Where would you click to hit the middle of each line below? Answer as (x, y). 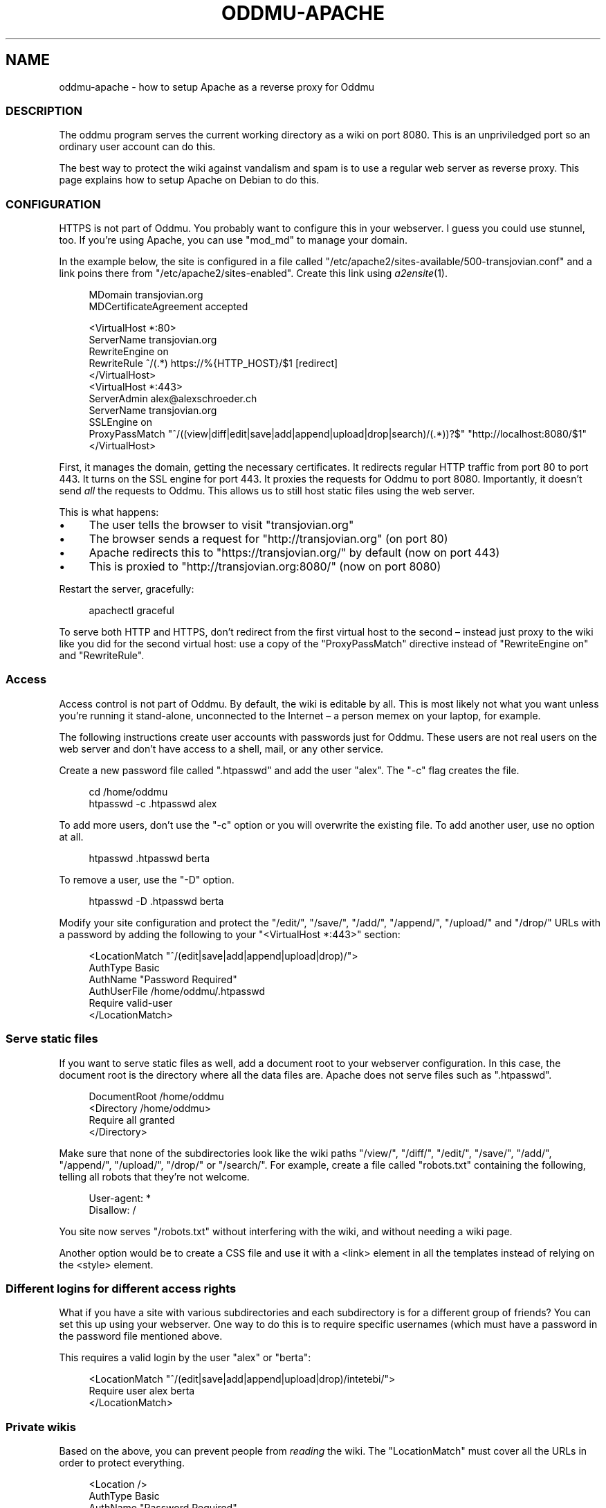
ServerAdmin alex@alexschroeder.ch (173, 399)
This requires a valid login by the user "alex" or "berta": (185, 1358)
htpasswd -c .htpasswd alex (153, 803)
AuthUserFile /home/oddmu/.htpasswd (177, 991)
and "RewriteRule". (102, 656)
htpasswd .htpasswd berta (149, 858)
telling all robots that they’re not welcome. (154, 1176)
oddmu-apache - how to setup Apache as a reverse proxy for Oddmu (217, 87)
